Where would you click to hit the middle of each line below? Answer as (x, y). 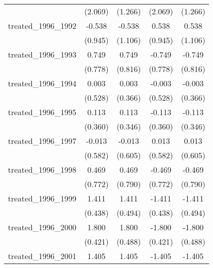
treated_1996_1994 (42, 83)
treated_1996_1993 (42, 54)
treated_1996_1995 (42, 112)
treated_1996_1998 (42, 169)
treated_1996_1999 (42, 198)
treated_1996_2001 (42, 256)
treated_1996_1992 (42, 26)
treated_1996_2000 (42, 227)
